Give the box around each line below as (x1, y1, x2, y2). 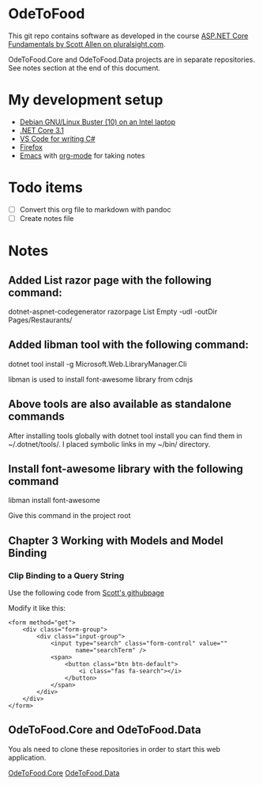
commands (8, 410, 65, 424)
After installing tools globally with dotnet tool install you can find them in (8, 431, 242, 440)
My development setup (8, 91, 163, 109)
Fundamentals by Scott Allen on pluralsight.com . (8, 39, 166, 48)
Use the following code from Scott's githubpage (8, 588, 164, 598)
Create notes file (19, 213, 74, 223)
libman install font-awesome (8, 496, 100, 505)
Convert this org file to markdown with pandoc (19, 204, 171, 214)
